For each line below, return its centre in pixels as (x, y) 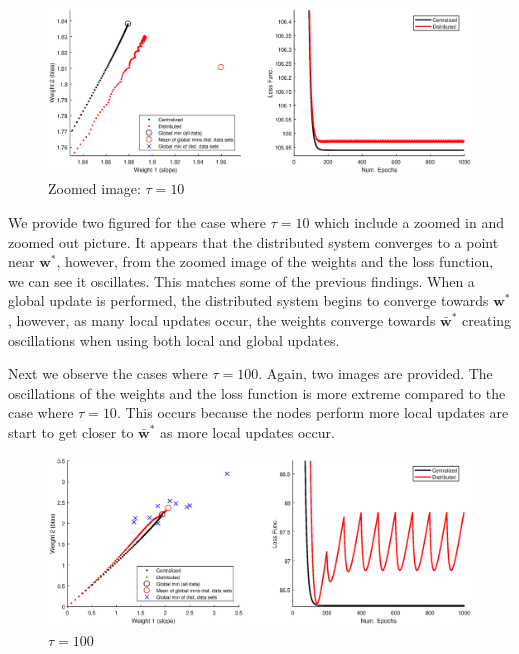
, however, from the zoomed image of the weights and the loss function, (275, 261)
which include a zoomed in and (409, 222)
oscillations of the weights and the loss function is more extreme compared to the (257, 392)
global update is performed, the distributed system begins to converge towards (248, 300)
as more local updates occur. (247, 431)
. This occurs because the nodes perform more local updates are (312, 412)
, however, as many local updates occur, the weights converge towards (222, 320)
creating (487, 320)
